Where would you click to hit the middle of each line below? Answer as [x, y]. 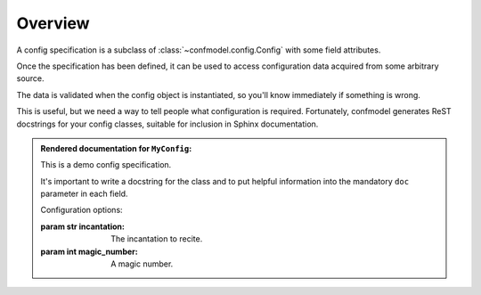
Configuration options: [82, 210]
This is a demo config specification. [106, 165]
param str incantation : [82, 226]
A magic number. [142, 264]
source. [30, 78]
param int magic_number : [89, 251]
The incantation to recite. [157, 239]
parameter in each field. [84, 194]
